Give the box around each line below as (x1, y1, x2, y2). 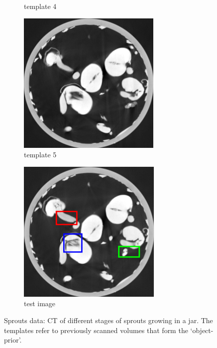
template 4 (24, 1, 57, 11)
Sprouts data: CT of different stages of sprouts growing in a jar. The (4, 315, 213, 325)
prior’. (4, 335, 22, 345)
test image (24, 298, 56, 309)
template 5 (24, 149, 57, 160)
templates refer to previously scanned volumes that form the (4, 325, 188, 335)
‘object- (190, 325, 214, 335)
